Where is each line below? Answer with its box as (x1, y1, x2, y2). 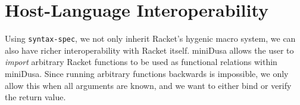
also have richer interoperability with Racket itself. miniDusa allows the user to (5, 44, 294, 56)
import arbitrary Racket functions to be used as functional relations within (5, 55, 277, 68)
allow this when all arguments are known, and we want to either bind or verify (5, 79, 292, 91)
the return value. (5, 91, 66, 103)
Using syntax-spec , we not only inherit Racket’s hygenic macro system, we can (5, 32, 296, 45)
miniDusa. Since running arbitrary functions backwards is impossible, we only (5, 67, 289, 79)
